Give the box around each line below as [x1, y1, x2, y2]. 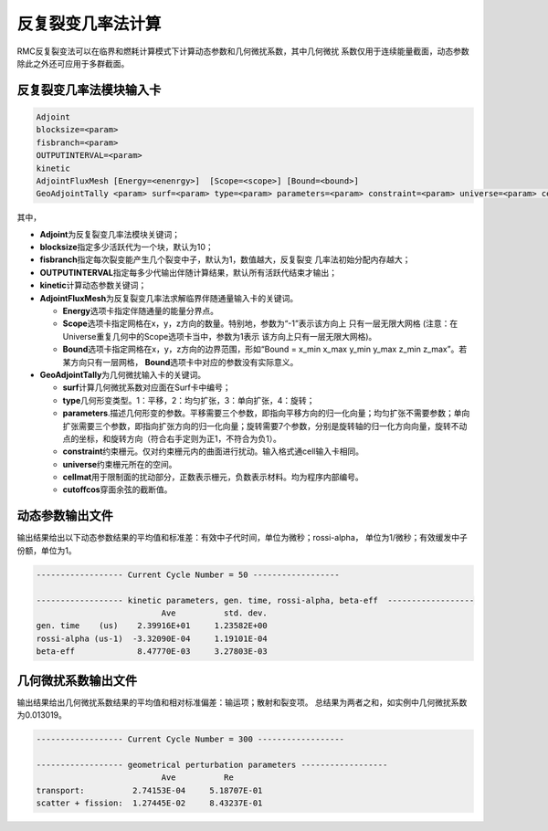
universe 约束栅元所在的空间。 [62, 458, 177, 469]
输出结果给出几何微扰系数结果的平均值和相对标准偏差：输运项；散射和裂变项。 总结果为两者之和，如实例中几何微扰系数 [16, 697, 468, 708]
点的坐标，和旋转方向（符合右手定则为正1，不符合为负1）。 [62, 433, 282, 444]
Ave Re [161, 773, 235, 783]
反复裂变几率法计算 [16, 14, 162, 34]
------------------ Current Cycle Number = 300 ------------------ [36, 733, 345, 744]
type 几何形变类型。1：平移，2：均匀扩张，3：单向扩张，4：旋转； [62, 394, 315, 405]
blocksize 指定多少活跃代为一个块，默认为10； [39, 242, 214, 253]
